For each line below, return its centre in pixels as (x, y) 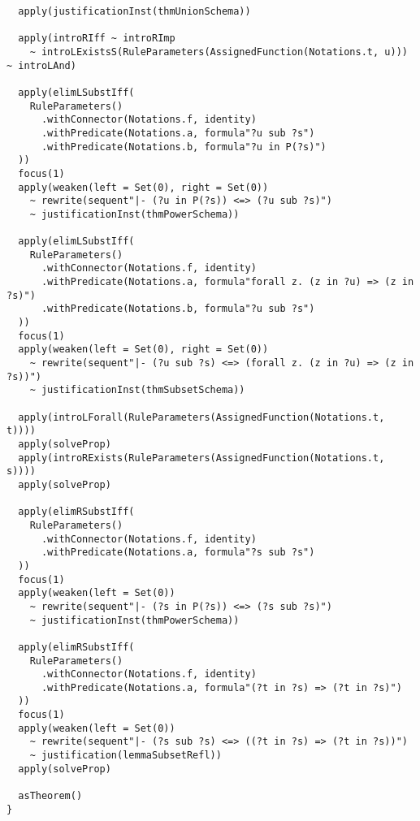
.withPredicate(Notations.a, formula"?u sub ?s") (178, 133)
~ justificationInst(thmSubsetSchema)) (137, 390)
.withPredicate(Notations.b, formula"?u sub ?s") (178, 309)
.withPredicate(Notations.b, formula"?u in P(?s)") (184, 147)
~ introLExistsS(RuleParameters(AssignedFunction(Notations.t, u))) (219, 52)
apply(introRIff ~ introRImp (97, 39)
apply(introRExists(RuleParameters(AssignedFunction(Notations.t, (201, 458)
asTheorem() (50, 796)
